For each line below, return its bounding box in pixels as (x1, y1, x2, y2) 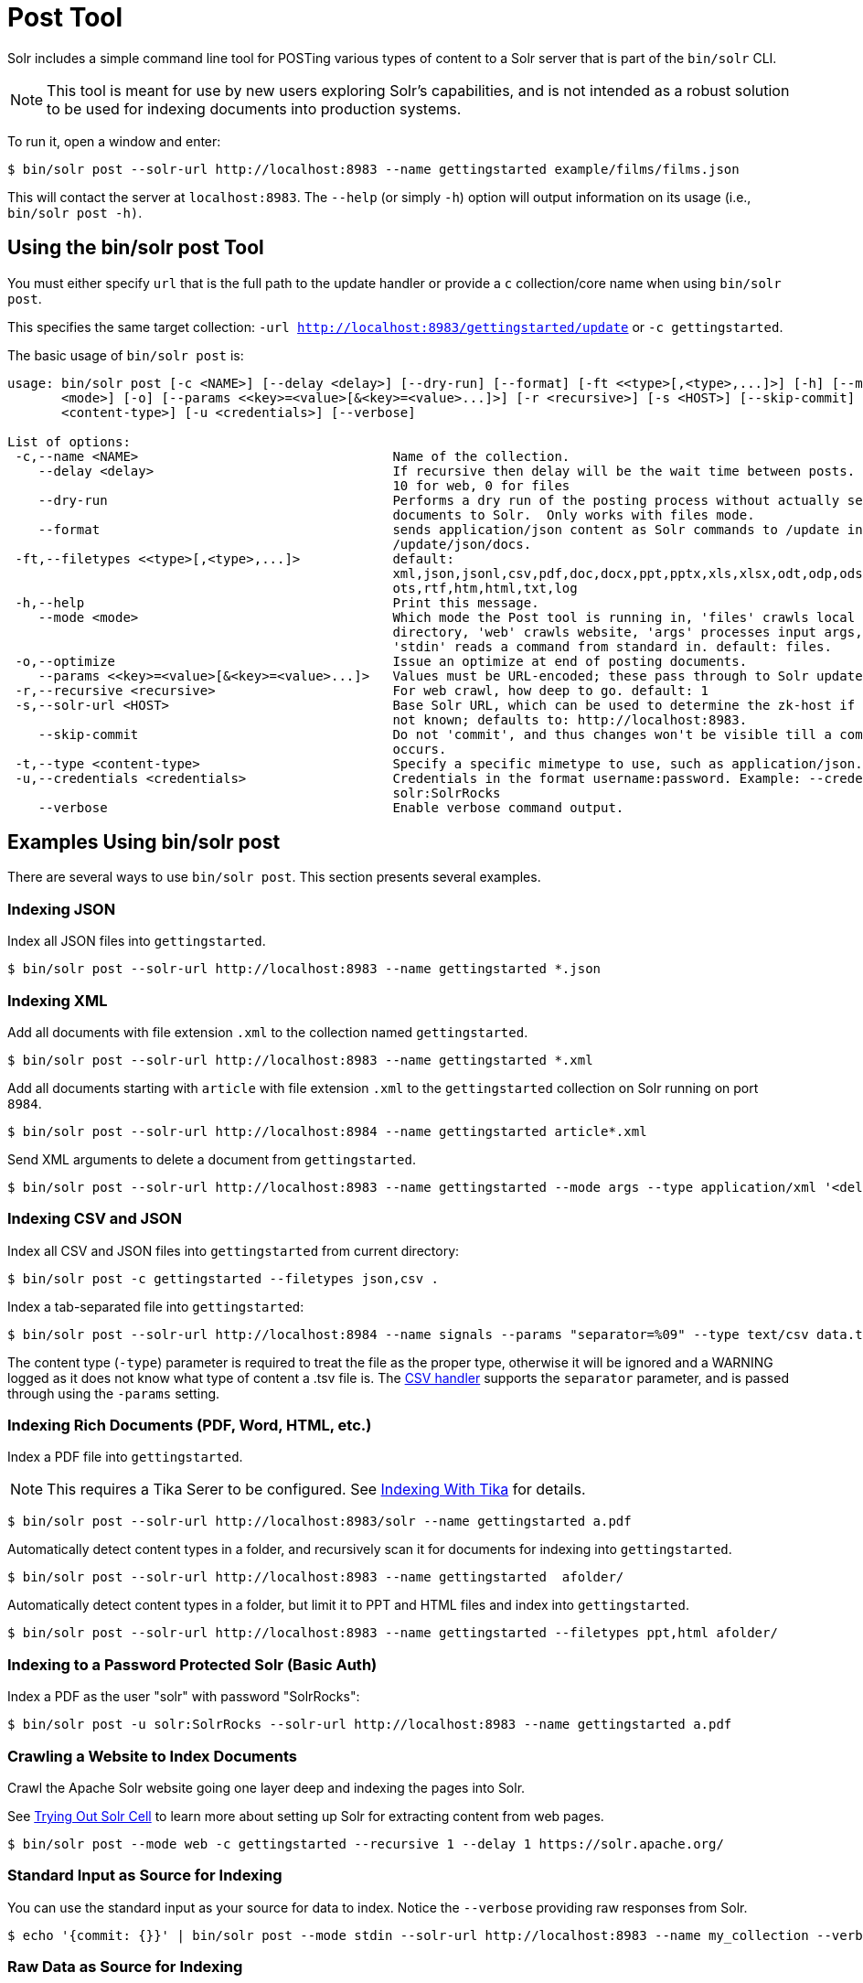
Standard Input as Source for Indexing (7, 1866, 282, 1885)
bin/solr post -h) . (7, 204, 143, 220)
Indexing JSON (7, 899, 116, 918)
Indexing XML (7, 991, 108, 1010)
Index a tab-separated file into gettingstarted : (7, 1298, 304, 1314)
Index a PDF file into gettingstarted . (7, 1449, 243, 1465)
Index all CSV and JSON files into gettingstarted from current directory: (7, 1242, 460, 1259)
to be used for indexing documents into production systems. (47, 99, 462, 118)
